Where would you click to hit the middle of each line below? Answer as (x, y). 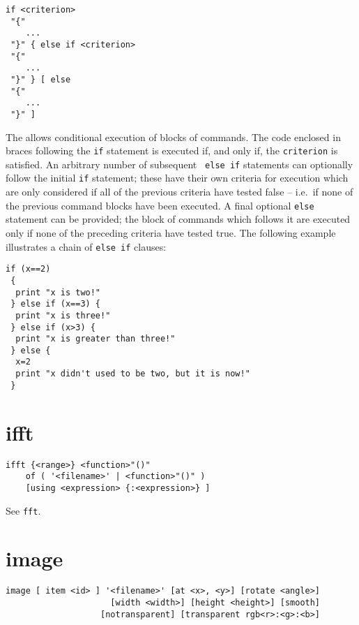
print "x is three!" (63, 315)
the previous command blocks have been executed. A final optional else (160, 205)
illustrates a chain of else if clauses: (86, 246)
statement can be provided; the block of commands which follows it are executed (178, 219)
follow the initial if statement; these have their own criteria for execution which (177, 178)
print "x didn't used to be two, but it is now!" (133, 374)
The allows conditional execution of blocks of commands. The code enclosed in (173, 137)
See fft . (23, 510)
